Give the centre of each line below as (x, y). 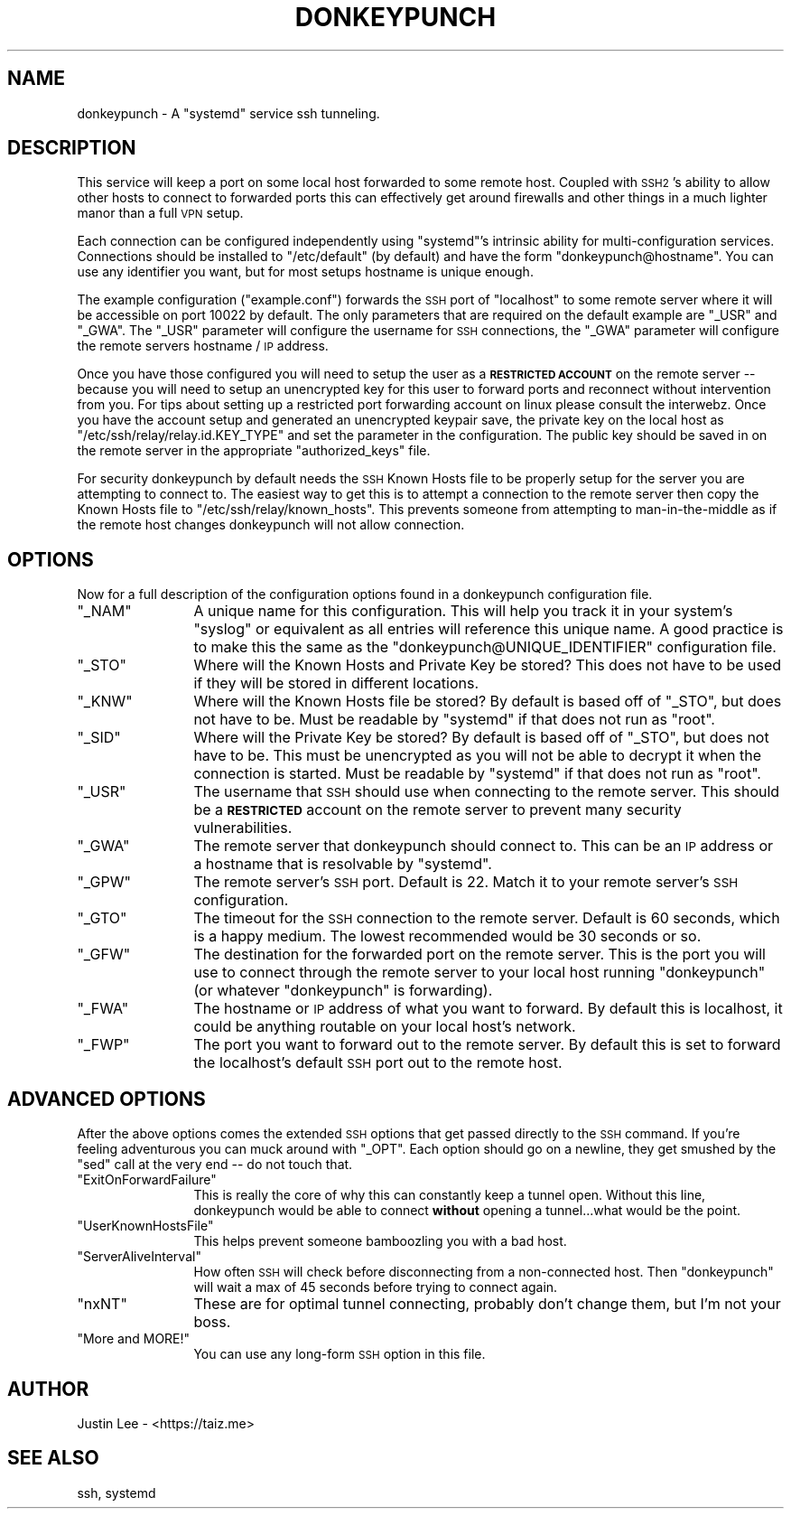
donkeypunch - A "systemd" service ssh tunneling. (228, 113)
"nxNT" (102, 1304)
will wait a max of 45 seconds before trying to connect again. (376, 1287)
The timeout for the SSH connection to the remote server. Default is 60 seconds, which (487, 918)
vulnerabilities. (243, 828)
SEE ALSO (53, 1458)
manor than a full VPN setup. (160, 213)
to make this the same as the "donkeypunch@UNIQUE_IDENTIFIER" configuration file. (485, 647)
